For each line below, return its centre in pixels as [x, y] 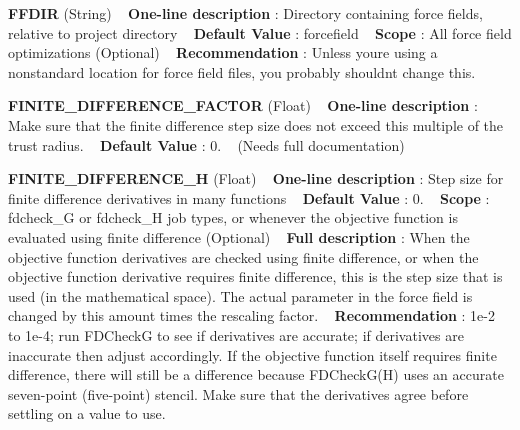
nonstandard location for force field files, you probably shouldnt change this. [242, 71]
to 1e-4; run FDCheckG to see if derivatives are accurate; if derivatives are [236, 334]
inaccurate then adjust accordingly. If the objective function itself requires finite [252, 354]
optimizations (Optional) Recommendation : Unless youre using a [223, 52]
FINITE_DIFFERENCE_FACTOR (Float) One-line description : [243, 105]
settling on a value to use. [87, 413]
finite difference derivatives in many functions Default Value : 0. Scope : [249, 197]
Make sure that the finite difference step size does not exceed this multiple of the [256, 124]
